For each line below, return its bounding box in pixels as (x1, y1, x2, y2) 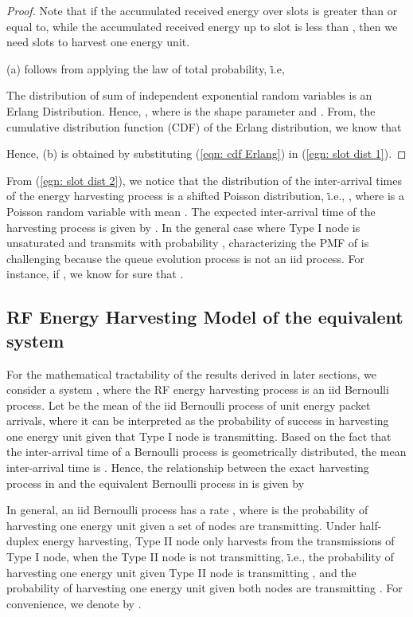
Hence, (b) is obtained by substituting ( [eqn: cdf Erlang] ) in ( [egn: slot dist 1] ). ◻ (6, 145, 407, 162)
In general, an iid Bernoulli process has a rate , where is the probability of (6, 501, 368, 518)
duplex (6, 533, 39, 549)
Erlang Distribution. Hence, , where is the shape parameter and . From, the (6, 102, 376, 119)
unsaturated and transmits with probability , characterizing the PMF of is (6, 234, 369, 251)
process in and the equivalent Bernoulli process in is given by (6, 474, 305, 491)
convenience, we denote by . (6, 595, 142, 611)
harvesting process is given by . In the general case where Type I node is (6, 218, 360, 235)
